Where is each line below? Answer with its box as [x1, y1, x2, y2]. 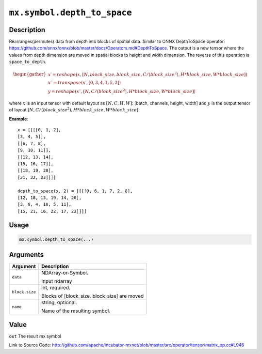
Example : [9, 116, 29, 122]
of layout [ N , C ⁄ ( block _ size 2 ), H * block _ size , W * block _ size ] [9, 107, 139, 113]
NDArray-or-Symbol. [41, 269, 88, 276]
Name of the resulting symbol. [41, 308, 111, 314]
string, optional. [41, 299, 77, 306]
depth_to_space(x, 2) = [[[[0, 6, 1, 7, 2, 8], [17, 188, 133, 194]
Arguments [9, 251, 44, 259]
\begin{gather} [13, 72, 47, 77]
